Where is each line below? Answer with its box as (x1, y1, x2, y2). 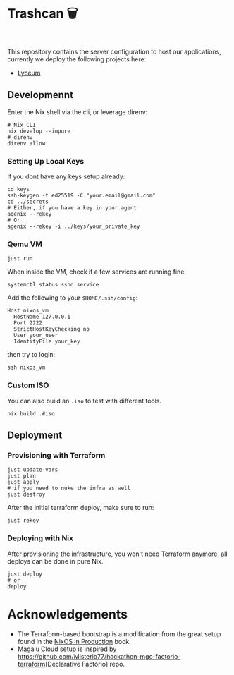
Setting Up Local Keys (7, 156, 85, 166)
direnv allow (7, 140, 46, 147)
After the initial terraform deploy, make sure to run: (7, 504, 154, 512)
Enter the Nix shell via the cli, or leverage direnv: (7, 107, 148, 116)
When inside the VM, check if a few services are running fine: (7, 267, 187, 276)
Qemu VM (7, 239, 42, 249)
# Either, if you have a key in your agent (7, 205, 137, 212)
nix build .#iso (7, 410, 55, 417)
